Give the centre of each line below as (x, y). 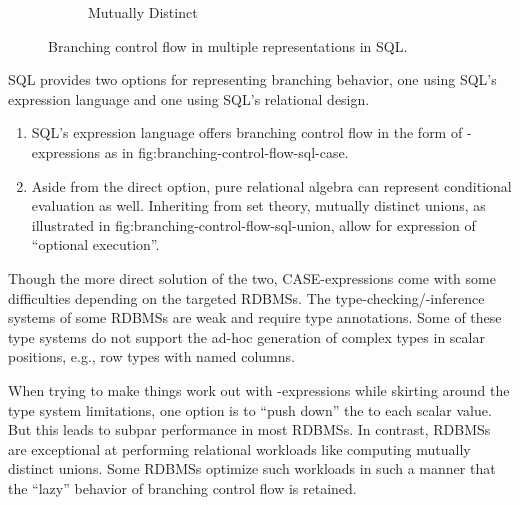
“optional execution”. (95, 244)
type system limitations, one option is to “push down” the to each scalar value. (250, 409)
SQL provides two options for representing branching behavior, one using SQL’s (252, 79)
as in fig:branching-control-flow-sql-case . (226, 151)
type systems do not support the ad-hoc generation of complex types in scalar (246, 336)
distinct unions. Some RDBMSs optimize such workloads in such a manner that (252, 468)
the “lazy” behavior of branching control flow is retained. (182, 487)
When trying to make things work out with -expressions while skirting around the (259, 389)
